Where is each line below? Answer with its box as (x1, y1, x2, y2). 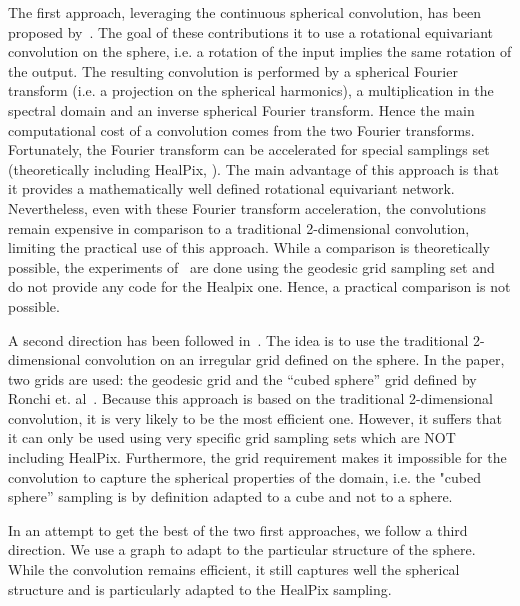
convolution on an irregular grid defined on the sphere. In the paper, (85, 349, 505, 370)
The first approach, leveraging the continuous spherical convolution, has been (8, 2, 481, 22)
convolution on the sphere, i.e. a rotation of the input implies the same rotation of (8, 41, 512, 62)
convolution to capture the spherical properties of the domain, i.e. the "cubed (8, 466, 482, 487)
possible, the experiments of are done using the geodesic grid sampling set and (8, 256, 495, 277)
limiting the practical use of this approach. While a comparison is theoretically (8, 237, 490, 258)
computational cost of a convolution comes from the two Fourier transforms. (8, 119, 475, 140)
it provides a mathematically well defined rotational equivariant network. (8, 178, 455, 199)
